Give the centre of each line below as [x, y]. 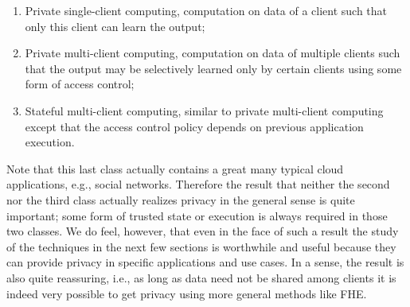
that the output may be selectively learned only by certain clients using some [213, 68]
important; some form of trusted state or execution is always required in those [197, 215]
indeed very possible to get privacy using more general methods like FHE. [187, 293]
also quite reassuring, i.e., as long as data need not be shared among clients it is [201, 277]
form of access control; [80, 84]
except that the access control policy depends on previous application [194, 126]
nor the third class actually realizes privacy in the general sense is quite [181, 199]
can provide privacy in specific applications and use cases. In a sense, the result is [205, 262]
